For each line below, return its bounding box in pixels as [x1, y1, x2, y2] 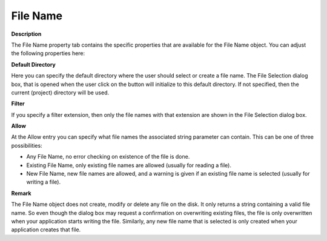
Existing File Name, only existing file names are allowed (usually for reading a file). [26, 161, 231, 169]
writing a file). [26, 179, 61, 186]
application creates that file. [11, 226, 81, 233]
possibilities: [11, 142, 42, 149]
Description [11, 30, 42, 38]
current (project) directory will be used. [11, 88, 110, 96]
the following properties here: [11, 50, 85, 57]
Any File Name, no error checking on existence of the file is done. [26, 153, 190, 160]
